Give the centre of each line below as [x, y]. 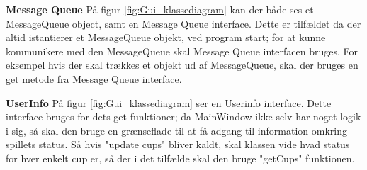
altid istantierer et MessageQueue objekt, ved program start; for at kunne [166, 37]
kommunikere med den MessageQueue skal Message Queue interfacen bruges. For [182, 51]
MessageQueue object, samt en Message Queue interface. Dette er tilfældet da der [183, 23]
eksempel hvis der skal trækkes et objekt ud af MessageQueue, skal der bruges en [182, 65]
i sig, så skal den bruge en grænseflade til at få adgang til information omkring [176, 130]
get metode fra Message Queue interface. [94, 78]
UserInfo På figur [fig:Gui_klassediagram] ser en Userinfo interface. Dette [169, 102]
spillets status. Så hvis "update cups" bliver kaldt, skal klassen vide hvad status [178, 144]
